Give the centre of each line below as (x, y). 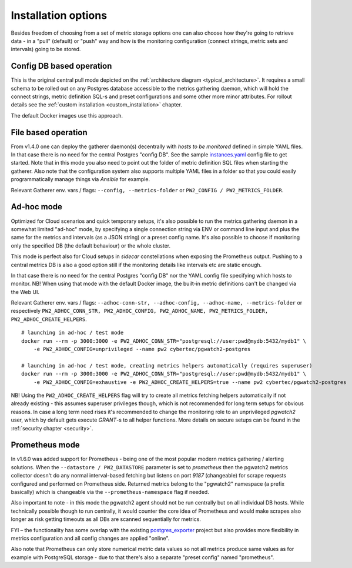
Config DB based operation (61, 66)
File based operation (49, 132)
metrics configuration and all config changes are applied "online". (90, 538)
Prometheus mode (46, 445)
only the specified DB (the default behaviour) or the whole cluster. (91, 245)
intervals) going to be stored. (46, 49)
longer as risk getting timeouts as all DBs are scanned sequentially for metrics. (106, 519)
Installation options (59, 15)
